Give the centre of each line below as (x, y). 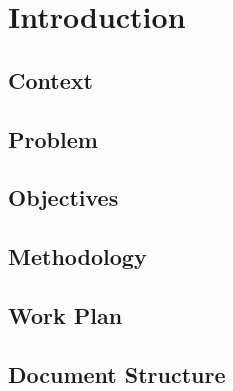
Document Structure (117, 373)
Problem (53, 138)
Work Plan (65, 314)
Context (50, 79)
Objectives (63, 197)
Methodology (77, 256)
